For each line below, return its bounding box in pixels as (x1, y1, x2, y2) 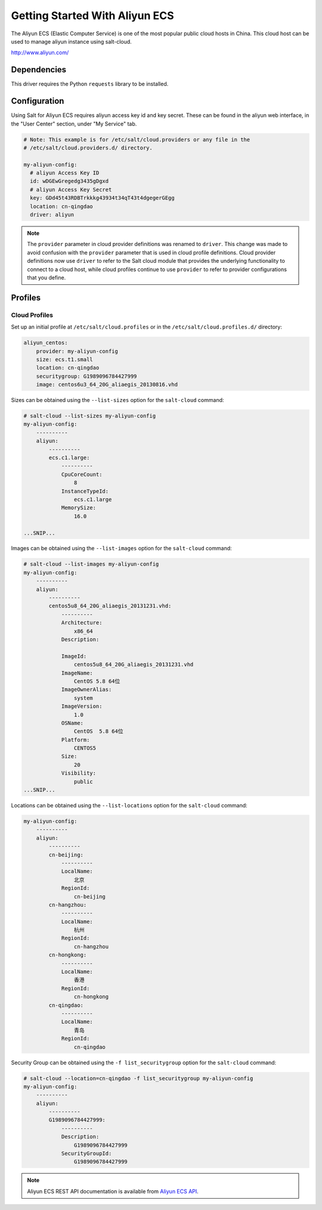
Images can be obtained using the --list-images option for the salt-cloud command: (11, 545, 232, 552)
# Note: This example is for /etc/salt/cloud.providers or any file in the (23, 136, 250, 143)
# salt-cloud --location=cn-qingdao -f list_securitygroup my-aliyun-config (23, 1075, 253, 1082)
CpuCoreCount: (61, 471, 103, 478)
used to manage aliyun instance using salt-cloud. (11, 38, 132, 45)
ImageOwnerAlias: (61, 686, 112, 693)
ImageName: (61, 670, 94, 676)
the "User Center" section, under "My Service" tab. (11, 120, 137, 127)
